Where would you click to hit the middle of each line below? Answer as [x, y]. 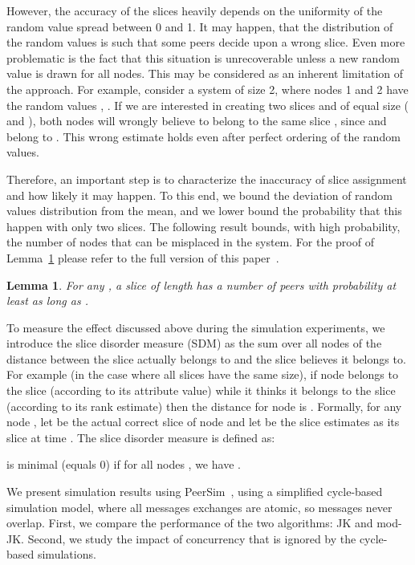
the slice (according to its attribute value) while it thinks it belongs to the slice [201, 390]
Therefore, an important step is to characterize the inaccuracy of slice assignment [207, 179]
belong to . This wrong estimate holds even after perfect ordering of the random [203, 136]
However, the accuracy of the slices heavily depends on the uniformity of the [195, 10]
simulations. [67, 554]
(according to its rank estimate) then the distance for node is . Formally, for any [204, 406]
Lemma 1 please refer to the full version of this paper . [143, 257]
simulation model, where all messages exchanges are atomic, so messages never [199, 507]
